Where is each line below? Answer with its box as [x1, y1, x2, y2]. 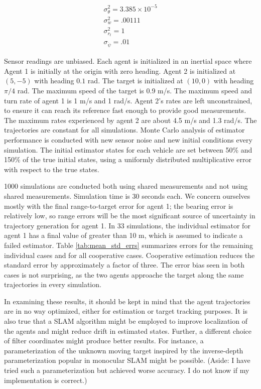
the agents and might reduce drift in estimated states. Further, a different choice [4, 325, 252, 336]
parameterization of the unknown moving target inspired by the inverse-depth [4, 345, 243, 355]
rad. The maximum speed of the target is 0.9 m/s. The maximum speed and [17, 85, 252, 96]
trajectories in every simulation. [4, 279, 101, 290]
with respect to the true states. [4, 164, 99, 174]
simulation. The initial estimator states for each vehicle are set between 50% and [4, 144, 252, 155]
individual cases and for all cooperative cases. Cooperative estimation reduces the [4, 249, 255, 260]
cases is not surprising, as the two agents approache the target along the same [4, 269, 244, 280]
